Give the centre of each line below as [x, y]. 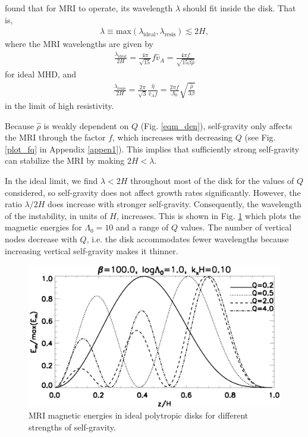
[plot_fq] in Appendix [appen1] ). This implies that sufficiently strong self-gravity [152, 149]
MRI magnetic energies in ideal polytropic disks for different [139, 415]
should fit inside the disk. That [239, 8]
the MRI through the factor [55, 137]
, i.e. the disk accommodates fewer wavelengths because [188, 238]
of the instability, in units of [56, 215]
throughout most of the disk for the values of [212, 180]
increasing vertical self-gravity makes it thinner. [92, 250]
